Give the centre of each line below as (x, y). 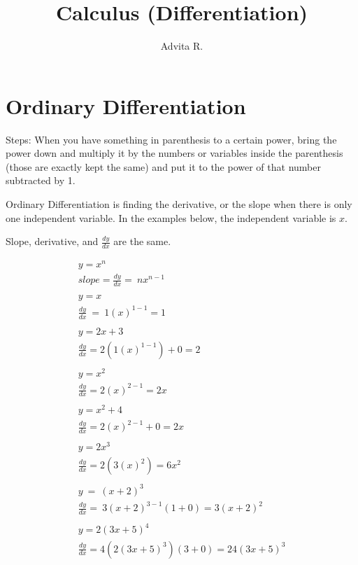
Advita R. (182, 46)
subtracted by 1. (41, 180)
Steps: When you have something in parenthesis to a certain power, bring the (171, 139)
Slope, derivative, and (52, 241)
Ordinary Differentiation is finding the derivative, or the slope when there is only (179, 204)
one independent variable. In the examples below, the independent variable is (171, 217)
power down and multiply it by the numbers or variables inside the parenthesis (174, 153)
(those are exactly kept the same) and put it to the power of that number (163, 166)
